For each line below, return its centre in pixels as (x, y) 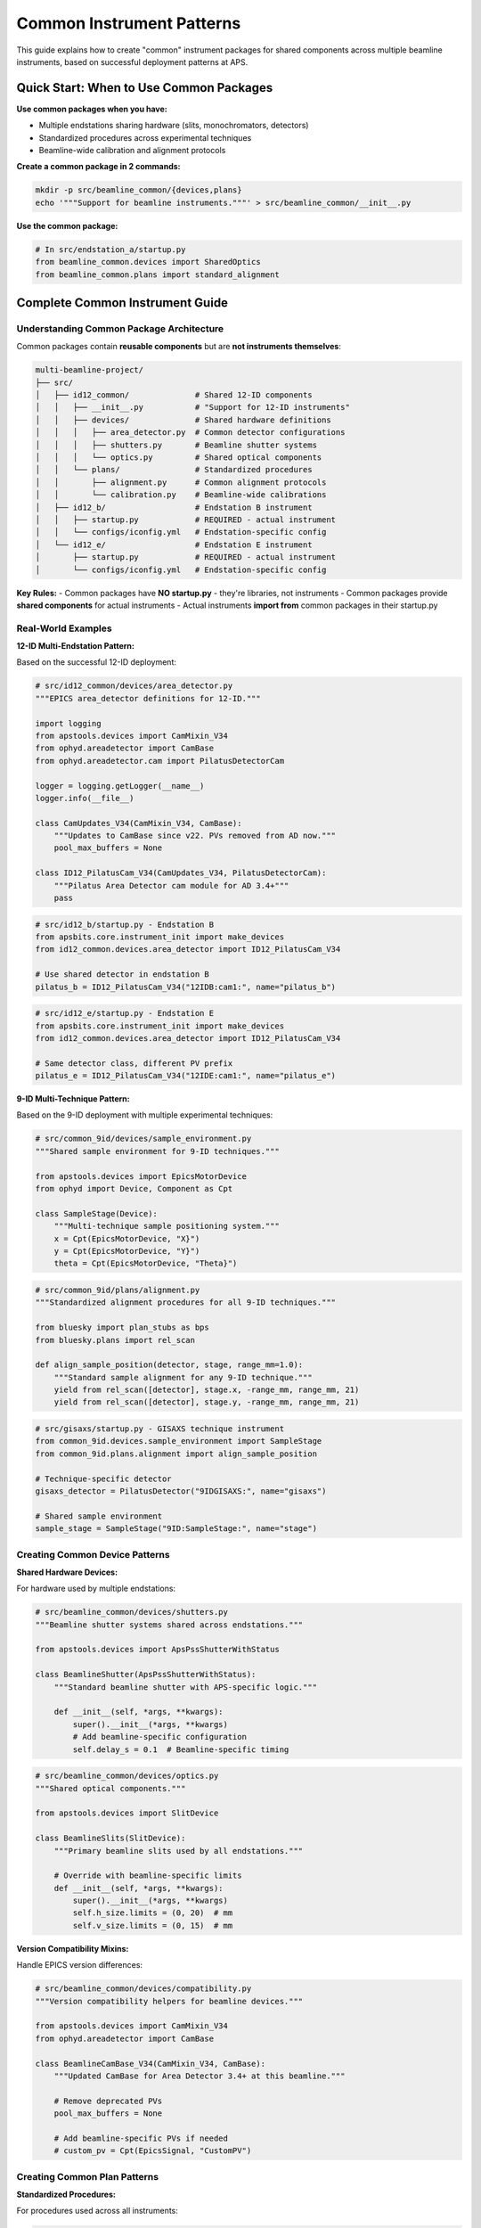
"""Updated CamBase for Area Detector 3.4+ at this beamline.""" (200, 2076)
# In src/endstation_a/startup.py (110, 249)
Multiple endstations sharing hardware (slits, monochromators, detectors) (174, 126)
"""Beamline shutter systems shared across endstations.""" (169, 1625)
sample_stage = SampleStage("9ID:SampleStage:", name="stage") (176, 1529)
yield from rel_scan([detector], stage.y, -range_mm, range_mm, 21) (207, 1402)
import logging (68, 723)
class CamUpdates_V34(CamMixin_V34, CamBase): (139, 823)
